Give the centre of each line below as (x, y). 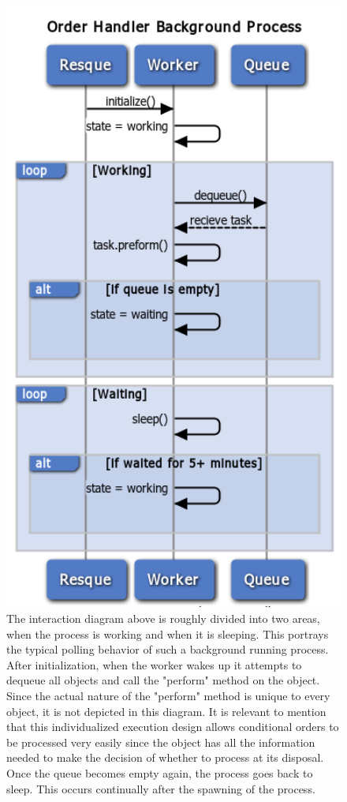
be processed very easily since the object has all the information (161, 742)
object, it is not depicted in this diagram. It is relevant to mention (166, 711)
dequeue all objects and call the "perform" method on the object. (163, 680)
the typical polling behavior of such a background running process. (168, 649)
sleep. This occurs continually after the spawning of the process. (161, 788)
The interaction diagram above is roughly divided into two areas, (163, 618)
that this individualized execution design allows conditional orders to (173, 727)
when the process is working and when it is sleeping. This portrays (168, 633)
